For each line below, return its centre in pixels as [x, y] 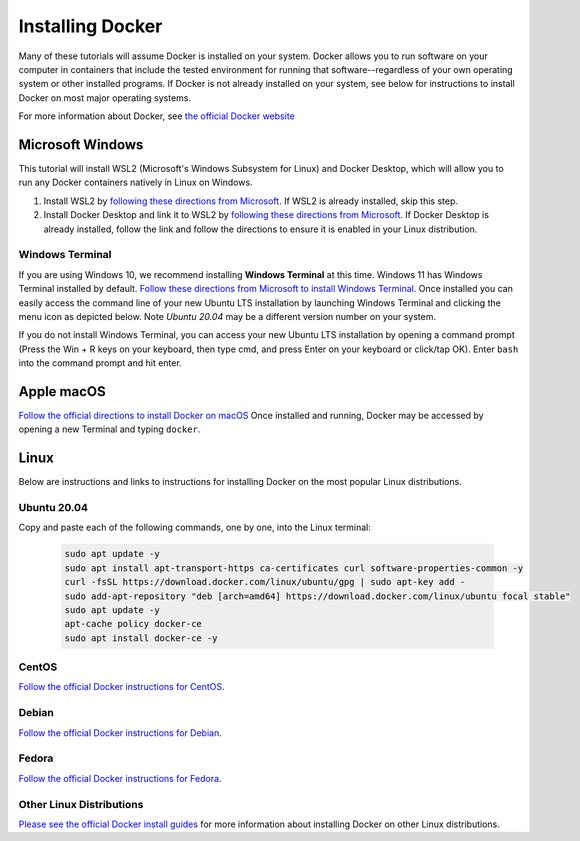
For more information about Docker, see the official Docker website [156, 116]
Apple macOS [62, 391]
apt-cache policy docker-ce [133, 624]
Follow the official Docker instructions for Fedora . [120, 778]
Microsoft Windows [81, 144]
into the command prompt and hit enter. [100, 363]
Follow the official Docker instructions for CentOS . [121, 687]
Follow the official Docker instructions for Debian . [120, 732]
